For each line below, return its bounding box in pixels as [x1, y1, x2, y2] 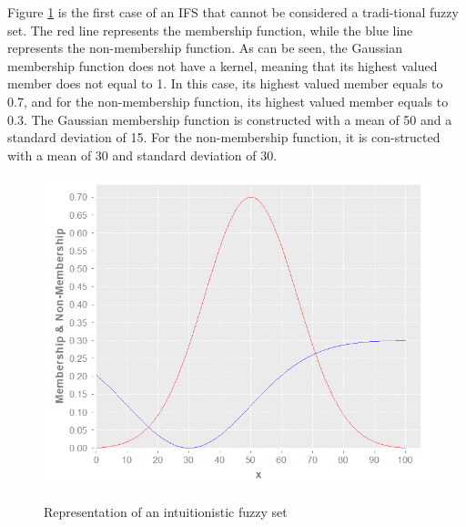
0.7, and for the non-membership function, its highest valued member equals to [7, 91, 449, 110]
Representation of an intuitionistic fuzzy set [44, 502, 288, 521]
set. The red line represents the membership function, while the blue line [7, 20, 413, 39]
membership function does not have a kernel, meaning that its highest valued [7, 56, 438, 75]
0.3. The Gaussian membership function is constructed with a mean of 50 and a [7, 109, 452, 129]
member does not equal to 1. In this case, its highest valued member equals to [7, 74, 443, 93]
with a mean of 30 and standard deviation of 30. [7, 145, 278, 164]
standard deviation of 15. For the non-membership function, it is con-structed [7, 128, 441, 147]
